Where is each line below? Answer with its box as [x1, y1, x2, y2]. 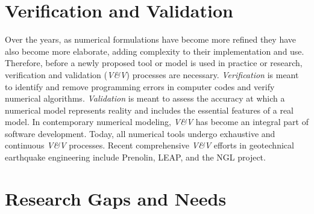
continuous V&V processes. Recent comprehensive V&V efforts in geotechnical [5, 139, 294, 151]
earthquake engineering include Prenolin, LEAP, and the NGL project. [5, 151, 266, 164]
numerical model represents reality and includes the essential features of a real [5, 103, 294, 116]
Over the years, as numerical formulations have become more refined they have [5, 33, 297, 46]
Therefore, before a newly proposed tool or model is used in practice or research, [5, 57, 303, 69]
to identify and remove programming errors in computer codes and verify [5, 80, 275, 93]
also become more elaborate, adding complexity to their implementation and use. [5, 44, 304, 57]
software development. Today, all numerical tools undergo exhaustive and [5, 127, 275, 139]
